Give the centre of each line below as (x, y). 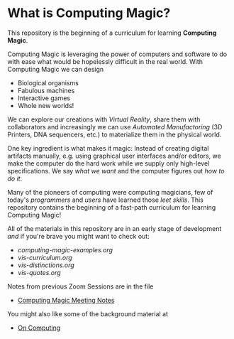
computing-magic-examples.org (65, 249)
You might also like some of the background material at (88, 313)
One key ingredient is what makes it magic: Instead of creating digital (108, 148)
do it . (15, 178)
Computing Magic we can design (56, 69)
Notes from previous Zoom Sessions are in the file (80, 286)
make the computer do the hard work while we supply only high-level (108, 163)
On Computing (39, 328)
